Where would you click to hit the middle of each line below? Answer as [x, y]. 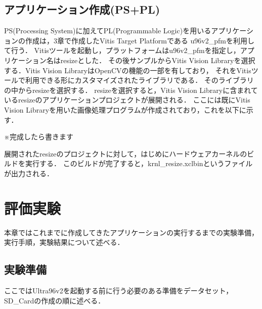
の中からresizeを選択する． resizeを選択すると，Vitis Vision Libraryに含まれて [131, 90]
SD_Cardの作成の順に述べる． [55, 300]
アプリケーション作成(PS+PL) [82, 9]
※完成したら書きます [39, 137]
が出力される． [29, 173]
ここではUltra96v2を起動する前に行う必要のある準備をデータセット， [119, 291]
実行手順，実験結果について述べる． [64, 242]
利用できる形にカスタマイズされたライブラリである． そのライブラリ [139, 80]
